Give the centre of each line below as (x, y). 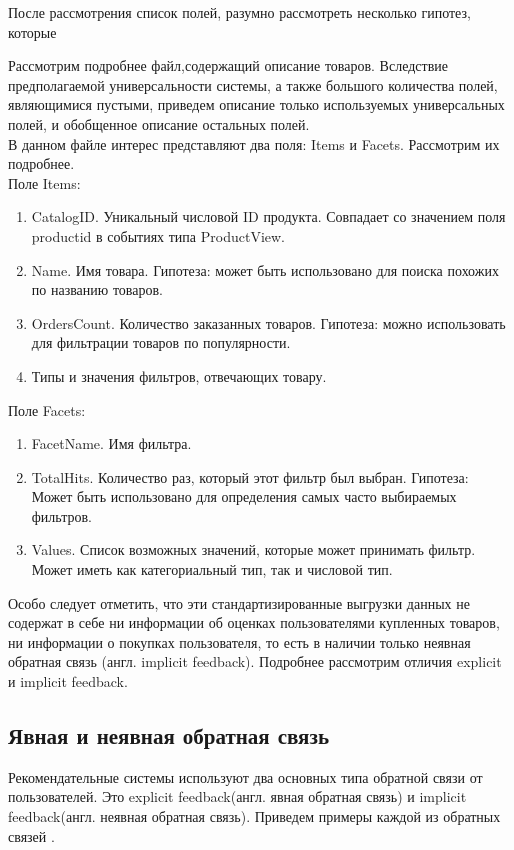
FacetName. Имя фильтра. (111, 443)
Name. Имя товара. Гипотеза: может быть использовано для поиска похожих (265, 269)
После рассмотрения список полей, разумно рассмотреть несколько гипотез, (239, 12)
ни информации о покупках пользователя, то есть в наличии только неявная (239, 641)
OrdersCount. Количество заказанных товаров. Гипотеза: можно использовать (268, 322)
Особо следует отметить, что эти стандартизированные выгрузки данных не (239, 602)
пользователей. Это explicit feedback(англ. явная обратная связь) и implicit (237, 796)
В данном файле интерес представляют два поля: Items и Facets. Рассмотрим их (254, 143)
